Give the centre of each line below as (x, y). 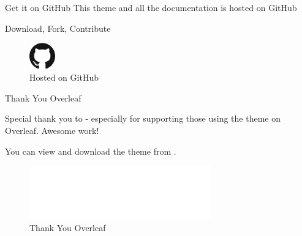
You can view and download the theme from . (91, 151)
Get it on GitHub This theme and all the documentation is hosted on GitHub (151, 7)
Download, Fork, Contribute (58, 28)
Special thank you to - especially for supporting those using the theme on (143, 118)
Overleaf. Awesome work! (52, 130)
